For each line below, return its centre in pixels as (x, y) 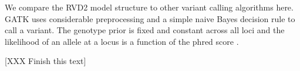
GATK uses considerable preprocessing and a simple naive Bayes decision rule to (150, 18)
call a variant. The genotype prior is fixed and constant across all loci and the (145, 30)
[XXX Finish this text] (45, 61)
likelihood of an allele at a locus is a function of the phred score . (122, 41)
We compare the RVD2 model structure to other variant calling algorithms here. (149, 7)
